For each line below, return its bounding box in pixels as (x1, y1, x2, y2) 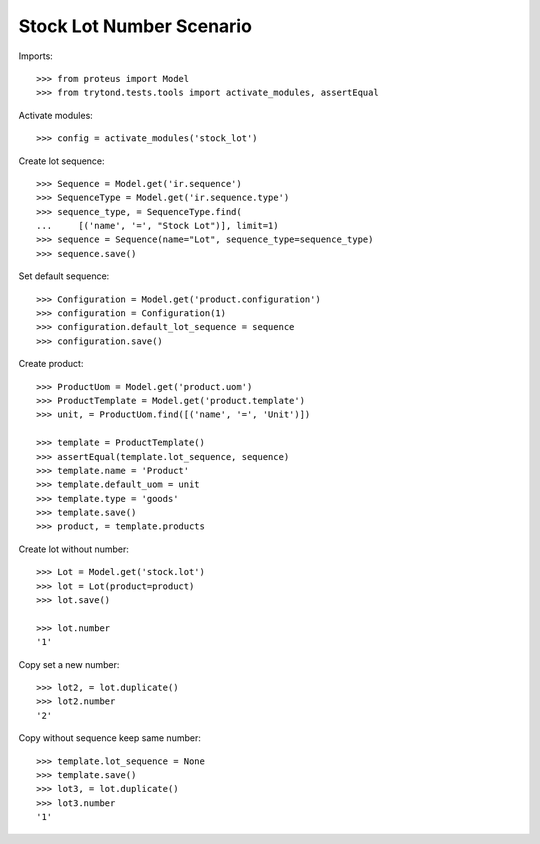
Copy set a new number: (18, 658, 120, 670)
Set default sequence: (18, 270, 110, 282)
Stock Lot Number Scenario (18, 15, 252, 37)
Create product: (18, 358, 84, 370)
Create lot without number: (18, 543, 130, 555)
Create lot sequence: (18, 155, 105, 167)
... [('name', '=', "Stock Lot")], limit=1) (36, 220, 279, 232)
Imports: (18, 50, 54, 62)
